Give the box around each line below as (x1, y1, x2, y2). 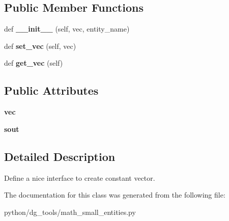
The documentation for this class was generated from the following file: (4, 189, 225, 200)
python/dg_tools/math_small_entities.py (4, 206, 136, 217)
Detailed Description (4, 148, 116, 164)
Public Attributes (4, 82, 99, 98)
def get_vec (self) (4, 58, 63, 68)
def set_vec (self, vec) (4, 40, 76, 51)
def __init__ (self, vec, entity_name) (4, 23, 130, 34)
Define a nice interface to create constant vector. (4, 172, 155, 183)
